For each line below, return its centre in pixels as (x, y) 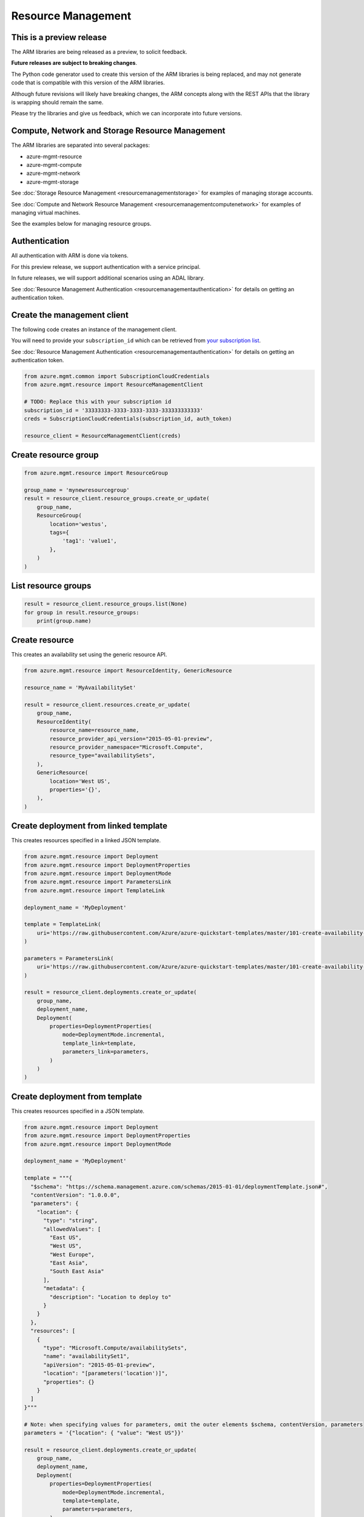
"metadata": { (64, 1289)
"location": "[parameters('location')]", (106, 1373)
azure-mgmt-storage (52, 181)
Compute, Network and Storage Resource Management (118, 131)
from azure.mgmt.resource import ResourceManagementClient (113, 385)
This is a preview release (59, 37)
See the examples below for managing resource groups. (81, 224)
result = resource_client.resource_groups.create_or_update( (117, 498)
